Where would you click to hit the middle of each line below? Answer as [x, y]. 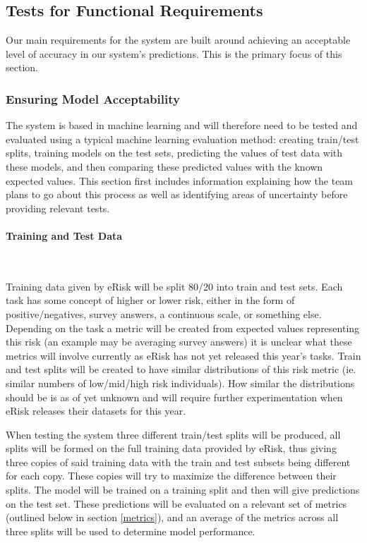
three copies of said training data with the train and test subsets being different [178, 462]
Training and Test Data [64, 235]
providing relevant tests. [58, 208]
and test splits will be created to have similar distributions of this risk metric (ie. [181, 369]
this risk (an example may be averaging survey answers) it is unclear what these [179, 342]
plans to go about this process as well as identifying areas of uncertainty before [177, 194]
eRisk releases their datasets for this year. [96, 411]
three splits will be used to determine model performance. [131, 531]
